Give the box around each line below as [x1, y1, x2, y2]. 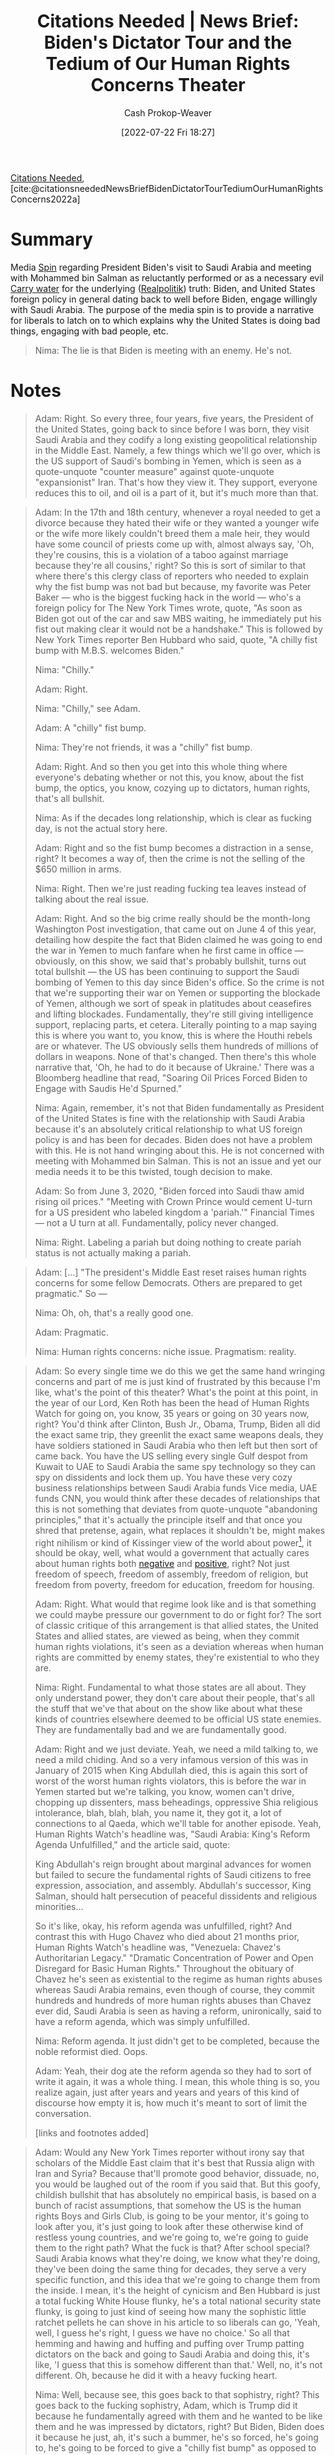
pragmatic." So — [34, 1287, 108, 1299]
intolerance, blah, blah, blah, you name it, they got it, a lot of [34, 1807, 282, 1819]
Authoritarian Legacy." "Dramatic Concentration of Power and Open [34, 1952, 314, 1964]
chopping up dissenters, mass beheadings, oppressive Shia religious [34, 1796, 319, 1809]
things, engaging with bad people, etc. [10, 325, 169, 337]
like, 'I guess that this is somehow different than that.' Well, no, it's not [34, 2359, 323, 2371]
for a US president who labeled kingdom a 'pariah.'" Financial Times [34, 1206, 315, 1218]
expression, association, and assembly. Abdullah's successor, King [34, 1880, 312, 1892]
